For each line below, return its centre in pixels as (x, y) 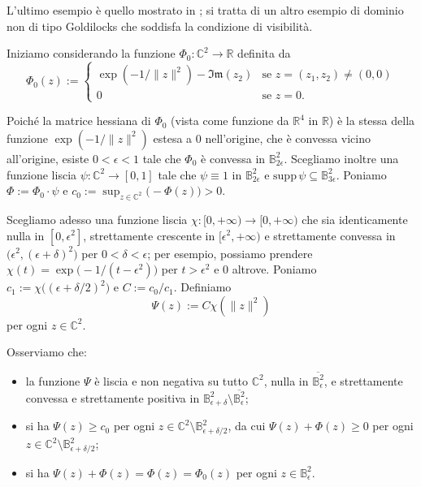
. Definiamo (202, 287)
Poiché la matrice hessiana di (79, 121)
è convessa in (233, 158)
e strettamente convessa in (330, 235)
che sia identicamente (355, 219)
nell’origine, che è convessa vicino (288, 138)
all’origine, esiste (48, 158)
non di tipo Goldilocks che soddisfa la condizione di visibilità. (160, 26)
